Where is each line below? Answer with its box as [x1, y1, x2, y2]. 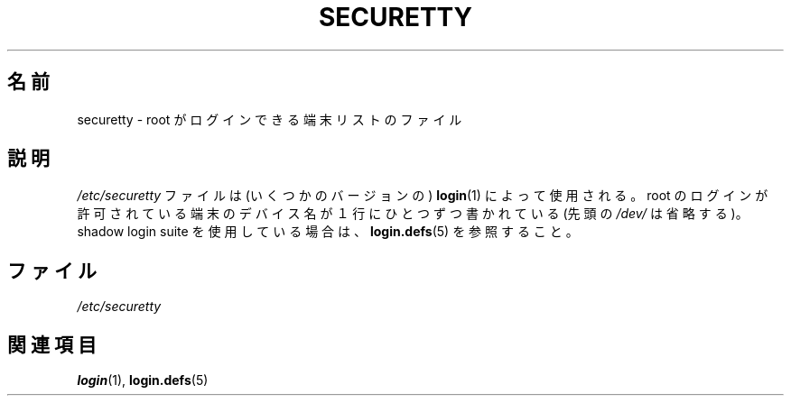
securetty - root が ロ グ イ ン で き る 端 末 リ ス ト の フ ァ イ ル [77, 111, 462, 127]
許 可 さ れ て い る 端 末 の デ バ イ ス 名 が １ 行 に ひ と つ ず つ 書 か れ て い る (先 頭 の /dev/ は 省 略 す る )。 [77, 206, 749, 222]
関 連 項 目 [7, 333, 97, 356]
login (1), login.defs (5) [77, 372, 209, 389]
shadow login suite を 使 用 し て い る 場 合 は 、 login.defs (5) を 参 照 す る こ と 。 [77, 224, 579, 240]
